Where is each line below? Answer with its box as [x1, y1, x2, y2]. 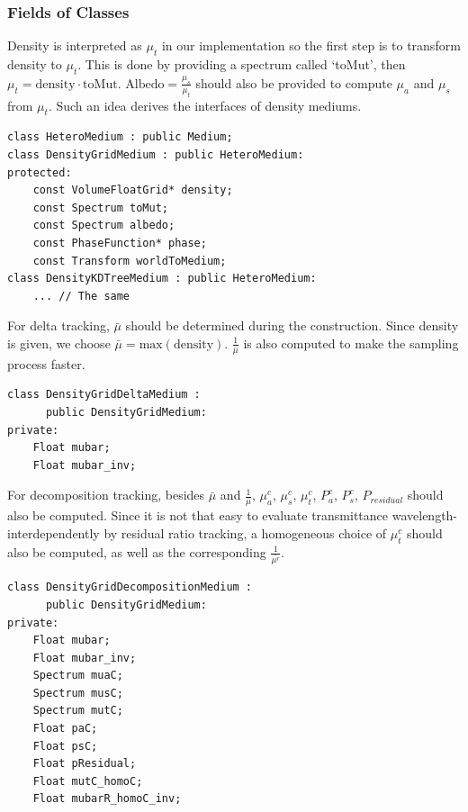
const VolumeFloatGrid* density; [32, 184, 233, 197]
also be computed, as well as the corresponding [7, 542, 266, 561]
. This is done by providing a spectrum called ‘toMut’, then [77, 55, 406, 74]
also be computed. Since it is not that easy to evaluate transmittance [7, 506, 389, 525]
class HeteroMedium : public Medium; [7, 131, 233, 144]
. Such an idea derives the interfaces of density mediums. [48, 95, 362, 114]
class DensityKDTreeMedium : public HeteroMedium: [7, 272, 317, 285]
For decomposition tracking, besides [7, 485, 205, 504]
